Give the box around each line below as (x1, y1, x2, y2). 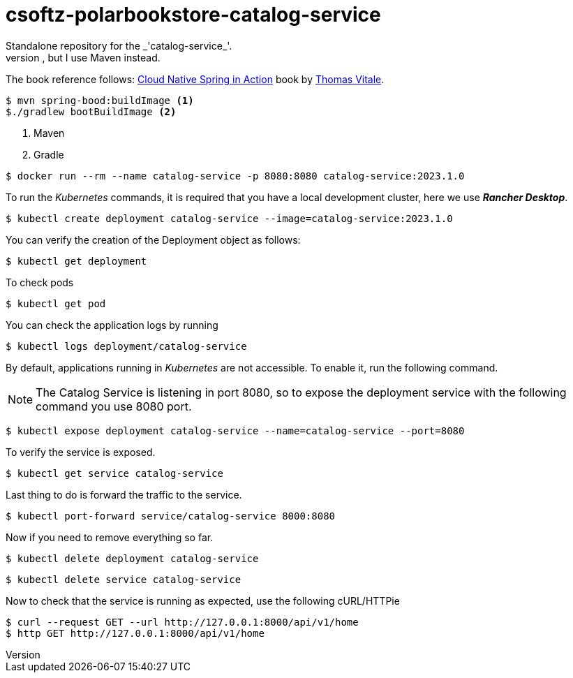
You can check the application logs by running (6, 318, 218, 331)
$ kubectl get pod (6, 297, 106, 309)
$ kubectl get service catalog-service (6, 467, 223, 479)
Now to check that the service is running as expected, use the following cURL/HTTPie (6, 594, 400, 607)
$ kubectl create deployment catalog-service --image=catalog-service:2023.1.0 (6, 212, 453, 224)
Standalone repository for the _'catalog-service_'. (6, 39, 232, 52)
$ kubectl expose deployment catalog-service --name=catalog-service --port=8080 (6, 425, 465, 436)
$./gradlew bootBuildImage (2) (6, 105, 177, 117)
